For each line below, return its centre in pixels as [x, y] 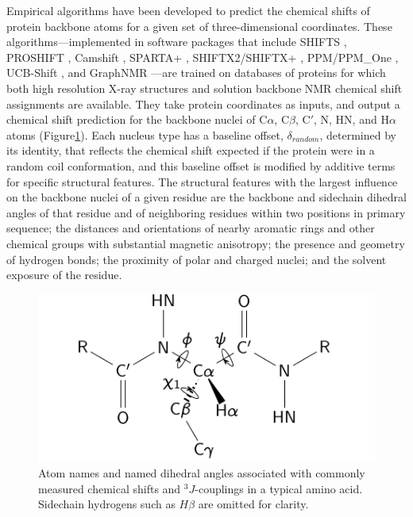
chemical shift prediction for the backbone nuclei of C [137, 119]
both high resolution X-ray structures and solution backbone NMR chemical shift [205, 88]
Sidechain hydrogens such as [107, 504]
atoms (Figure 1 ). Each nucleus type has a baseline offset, [145, 134]
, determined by [358, 134]
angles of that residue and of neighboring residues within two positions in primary [206, 212]
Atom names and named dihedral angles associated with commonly [202, 473]
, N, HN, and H [351, 119]
